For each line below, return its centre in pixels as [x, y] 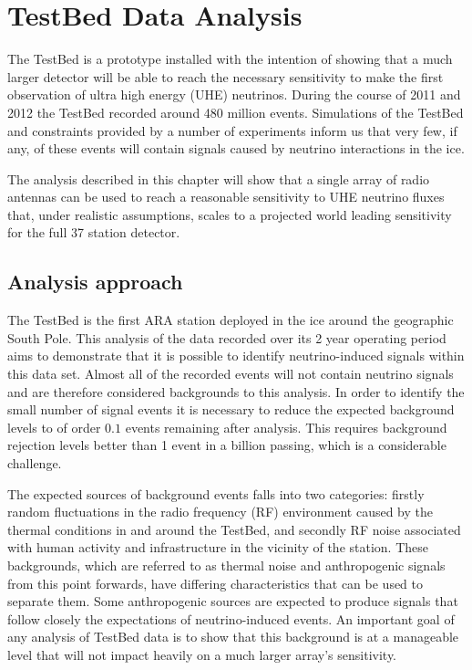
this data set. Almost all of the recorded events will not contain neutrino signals [231, 374]
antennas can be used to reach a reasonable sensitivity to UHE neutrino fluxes [226, 197]
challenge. [35, 463]
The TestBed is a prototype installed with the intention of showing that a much [230, 59]
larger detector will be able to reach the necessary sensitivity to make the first [226, 76]
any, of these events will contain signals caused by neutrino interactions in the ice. [236, 148]
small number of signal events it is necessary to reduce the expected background [231, 409]
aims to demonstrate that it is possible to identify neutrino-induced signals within [236, 356]
